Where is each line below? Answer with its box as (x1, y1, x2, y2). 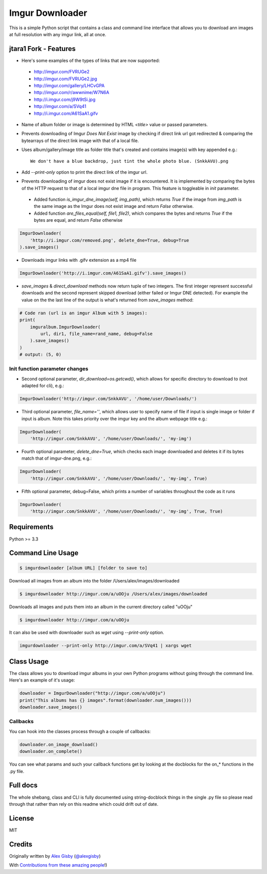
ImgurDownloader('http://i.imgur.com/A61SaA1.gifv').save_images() (19, 270, 187, 276)
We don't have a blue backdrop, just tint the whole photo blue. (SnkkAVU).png (30, 158, 228, 164)
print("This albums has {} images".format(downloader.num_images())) (19, 697, 192, 703)
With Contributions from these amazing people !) (9, 862, 107, 868)
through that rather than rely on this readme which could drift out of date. (9, 801, 158, 807)
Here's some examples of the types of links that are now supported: (21, 57, 160, 63)
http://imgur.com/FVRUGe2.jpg (34, 76, 97, 82)
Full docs (9, 781, 38, 789)
